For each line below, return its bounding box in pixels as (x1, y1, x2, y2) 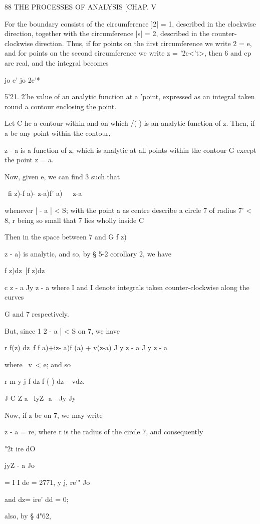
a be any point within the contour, (5, 127, 111, 138)
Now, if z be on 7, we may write (5, 409, 103, 420)
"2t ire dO (5, 443, 36, 453)
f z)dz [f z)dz (5, 265, 45, 276)
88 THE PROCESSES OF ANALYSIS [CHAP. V (5, 2, 156, 12)
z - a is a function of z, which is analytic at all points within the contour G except (5, 144, 256, 155)
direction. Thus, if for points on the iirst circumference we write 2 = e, (35, 38, 252, 48)
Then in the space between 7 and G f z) (5, 231, 127, 242)
